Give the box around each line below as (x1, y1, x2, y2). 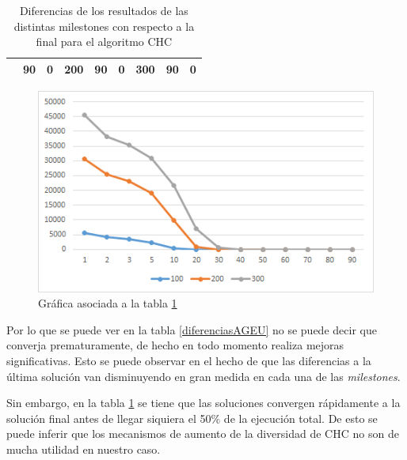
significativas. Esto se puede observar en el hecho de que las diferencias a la (6, 353, 371, 368)
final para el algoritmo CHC (36, 33, 173, 50)
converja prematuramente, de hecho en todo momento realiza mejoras (6, 337, 344, 353)
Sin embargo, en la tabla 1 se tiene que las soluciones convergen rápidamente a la (6, 394, 401, 411)
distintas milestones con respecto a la (13, 17, 195, 34)
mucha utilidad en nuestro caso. (6, 440, 161, 457)
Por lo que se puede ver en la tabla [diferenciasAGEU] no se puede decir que (6, 321, 377, 337)
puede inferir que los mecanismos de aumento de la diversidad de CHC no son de (6, 425, 399, 442)
